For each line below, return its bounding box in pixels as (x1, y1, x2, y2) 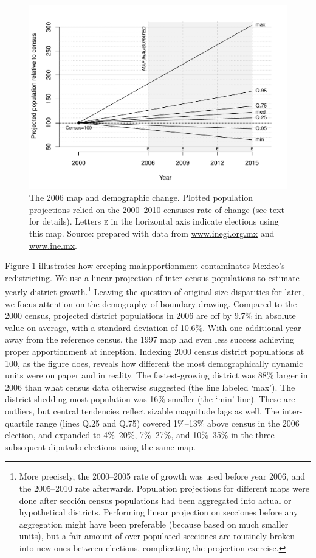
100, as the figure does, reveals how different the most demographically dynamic (5, 357, 303, 369)
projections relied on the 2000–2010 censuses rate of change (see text (29, 203, 285, 215)
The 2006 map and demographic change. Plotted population (29, 191, 253, 204)
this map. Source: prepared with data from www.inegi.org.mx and (29, 227, 275, 240)
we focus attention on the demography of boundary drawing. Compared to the (5, 297, 297, 310)
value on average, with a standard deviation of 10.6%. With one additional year (5, 321, 301, 333)
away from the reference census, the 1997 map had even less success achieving (5, 333, 294, 346)
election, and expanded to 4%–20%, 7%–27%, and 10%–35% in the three (5, 428, 275, 441)
